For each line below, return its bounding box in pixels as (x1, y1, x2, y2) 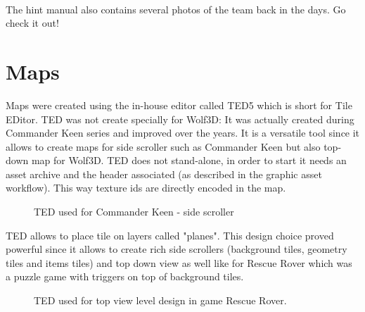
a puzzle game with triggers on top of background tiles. (6, 269, 244, 284)
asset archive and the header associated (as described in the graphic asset (6, 166, 322, 181)
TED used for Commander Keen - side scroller (34, 204, 234, 219)
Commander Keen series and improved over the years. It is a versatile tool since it (6, 125, 360, 140)
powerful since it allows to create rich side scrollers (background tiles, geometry (6, 242, 347, 256)
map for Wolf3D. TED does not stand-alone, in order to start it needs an (31, 153, 347, 168)
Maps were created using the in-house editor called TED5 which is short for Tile (6, 97, 352, 112)
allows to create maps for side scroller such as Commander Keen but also (6, 139, 321, 154)
